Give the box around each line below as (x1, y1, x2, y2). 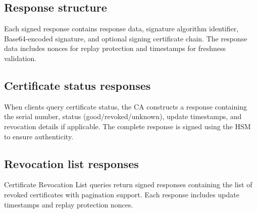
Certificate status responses (4, 77, 151, 93)
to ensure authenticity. (4, 131, 74, 141)
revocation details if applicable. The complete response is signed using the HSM (4, 121, 251, 131)
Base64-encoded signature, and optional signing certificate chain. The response (4, 33, 247, 43)
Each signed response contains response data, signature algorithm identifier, (4, 23, 239, 34)
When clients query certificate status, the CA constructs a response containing (4, 101, 247, 112)
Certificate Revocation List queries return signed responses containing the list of (4, 179, 252, 190)
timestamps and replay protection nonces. (4, 199, 133, 209)
